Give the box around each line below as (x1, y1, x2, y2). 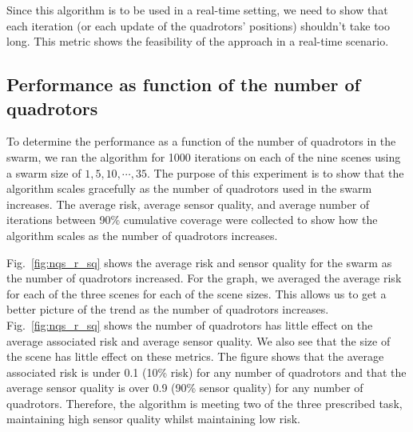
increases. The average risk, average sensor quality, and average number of (6, 195, 370, 212)
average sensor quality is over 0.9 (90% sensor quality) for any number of (6, 379, 363, 396)
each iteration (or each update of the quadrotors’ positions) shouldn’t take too (6, 17, 391, 34)
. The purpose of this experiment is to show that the (146, 164, 404, 181)
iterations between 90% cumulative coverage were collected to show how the (6, 211, 378, 228)
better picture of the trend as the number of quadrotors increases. (6, 301, 329, 318)
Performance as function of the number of (6, 72, 360, 97)
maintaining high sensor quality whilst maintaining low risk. (6, 410, 300, 427)
